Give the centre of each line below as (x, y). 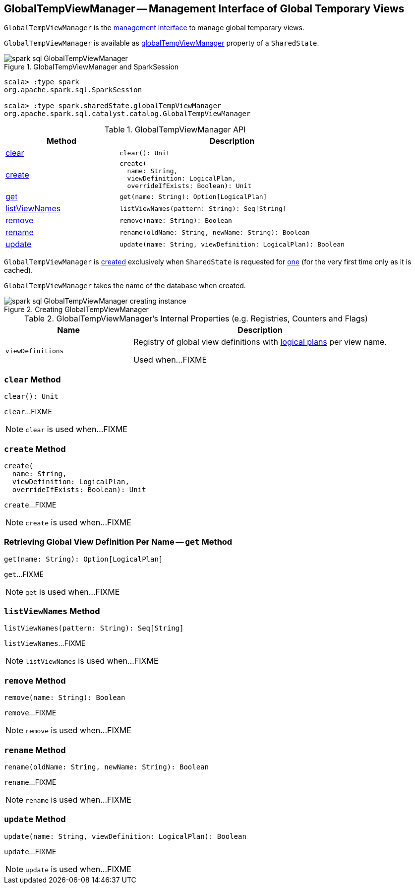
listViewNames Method (52, 611)
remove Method (35, 680)
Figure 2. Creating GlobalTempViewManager (76, 310)
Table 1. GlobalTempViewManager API (175, 130)
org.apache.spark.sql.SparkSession (73, 90)
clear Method (32, 379)
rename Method (35, 750)
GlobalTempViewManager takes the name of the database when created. (125, 286)
